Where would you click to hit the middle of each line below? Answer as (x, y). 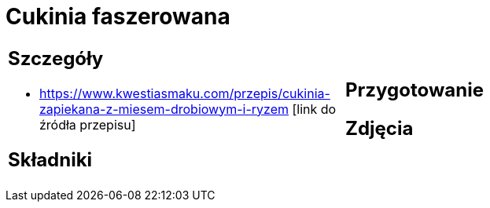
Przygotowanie (414, 89)
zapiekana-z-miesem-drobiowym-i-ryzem (164, 109)
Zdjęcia (379, 128)
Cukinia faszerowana (118, 16)
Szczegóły (56, 58)
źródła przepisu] (88, 124)
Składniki (50, 159)
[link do (314, 109)
